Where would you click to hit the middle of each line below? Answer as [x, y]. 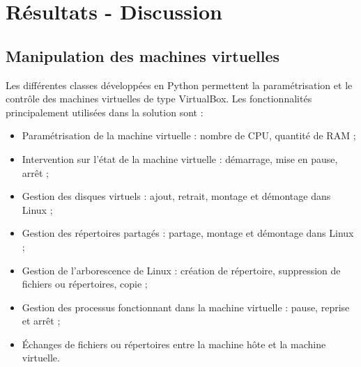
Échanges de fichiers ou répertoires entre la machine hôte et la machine [174, 344]
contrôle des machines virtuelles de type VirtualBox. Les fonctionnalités [159, 99]
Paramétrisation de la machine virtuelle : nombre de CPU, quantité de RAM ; [189, 135]
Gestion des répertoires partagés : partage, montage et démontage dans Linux [188, 233]
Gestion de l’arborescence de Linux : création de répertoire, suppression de [181, 270]
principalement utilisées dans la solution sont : [105, 112]
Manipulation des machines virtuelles [143, 55]
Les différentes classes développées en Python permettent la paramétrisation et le [179, 85]
